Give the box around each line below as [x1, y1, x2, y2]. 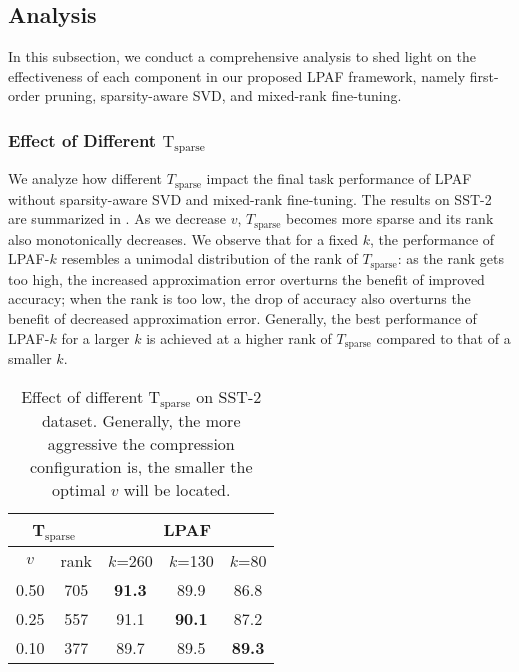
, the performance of [369, 228, 495, 249]
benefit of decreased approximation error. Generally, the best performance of [8, 308, 477, 329]
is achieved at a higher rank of [146, 327, 332, 348]
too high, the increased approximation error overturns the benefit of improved [8, 268, 485, 289]
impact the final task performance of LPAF [206, 168, 472, 189]
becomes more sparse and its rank [285, 208, 494, 229]
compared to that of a [376, 327, 511, 348]
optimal [52, 477, 106, 501]
